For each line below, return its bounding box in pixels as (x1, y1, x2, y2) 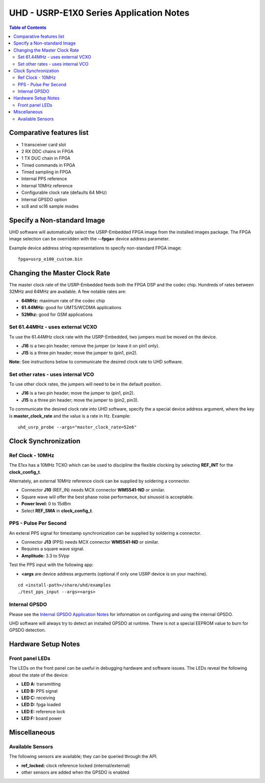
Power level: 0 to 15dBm (21, 501, 71, 507)
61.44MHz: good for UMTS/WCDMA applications (21, 305, 122, 311)
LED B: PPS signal (21, 688, 58, 694)
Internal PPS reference (21, 176, 67, 182)
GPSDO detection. (9, 627, 46, 633)
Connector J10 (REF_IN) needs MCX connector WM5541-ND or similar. (21, 487, 165, 493)
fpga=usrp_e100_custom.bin (18, 257, 83, 262)
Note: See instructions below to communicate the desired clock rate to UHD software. (9, 359, 184, 365)
